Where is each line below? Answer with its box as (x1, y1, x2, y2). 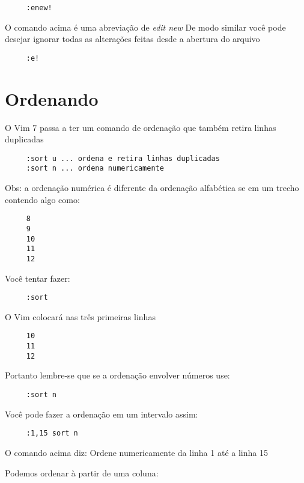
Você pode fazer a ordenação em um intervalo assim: (5, 407, 198, 420)
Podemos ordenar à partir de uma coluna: (5, 466, 159, 479)
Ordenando (5, 86, 99, 111)
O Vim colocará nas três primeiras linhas (5, 310, 156, 323)
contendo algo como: (5, 193, 80, 205)
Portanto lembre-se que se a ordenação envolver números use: (5, 369, 230, 381)
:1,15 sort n (26, 429, 78, 438)
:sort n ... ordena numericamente (26, 164, 164, 173)
